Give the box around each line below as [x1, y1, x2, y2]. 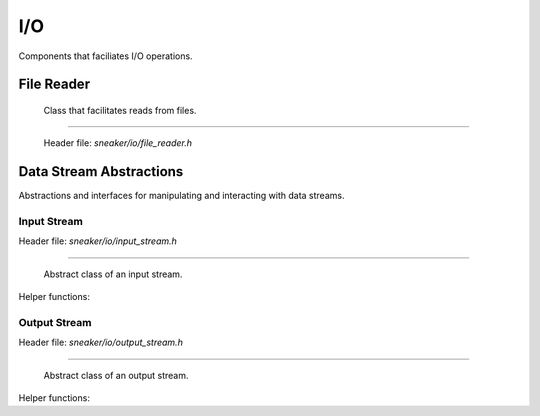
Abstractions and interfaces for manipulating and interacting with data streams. [18, 190, 345, 202]
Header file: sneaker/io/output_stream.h [18, 336, 184, 349]
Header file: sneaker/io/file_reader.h [43, 137, 193, 149]
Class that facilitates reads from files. [43, 104, 197, 116]
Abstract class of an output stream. [43, 369, 189, 381]
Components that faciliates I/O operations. [18, 50, 194, 62]
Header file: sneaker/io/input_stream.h [18, 235, 177, 247]
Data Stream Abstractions [18, 163, 184, 180]
